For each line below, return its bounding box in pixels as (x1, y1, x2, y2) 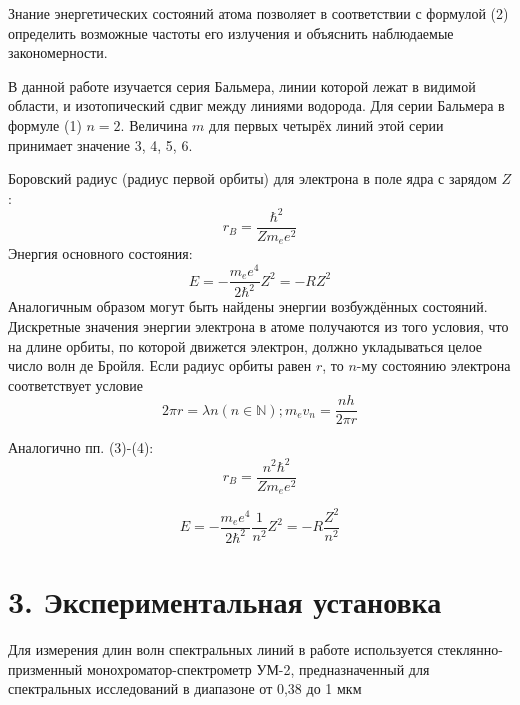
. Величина (120, 114, 188, 135)
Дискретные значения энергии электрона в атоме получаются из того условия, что (8, 316, 509, 337)
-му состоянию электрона (356, 355, 511, 376)
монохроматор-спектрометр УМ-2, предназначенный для (86, 658, 430, 679)
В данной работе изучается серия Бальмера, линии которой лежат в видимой (8, 75, 476, 96)
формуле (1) (8, 114, 82, 135)
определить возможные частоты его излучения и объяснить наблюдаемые (8, 22, 454, 43)
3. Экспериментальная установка (8, 581, 442, 622)
